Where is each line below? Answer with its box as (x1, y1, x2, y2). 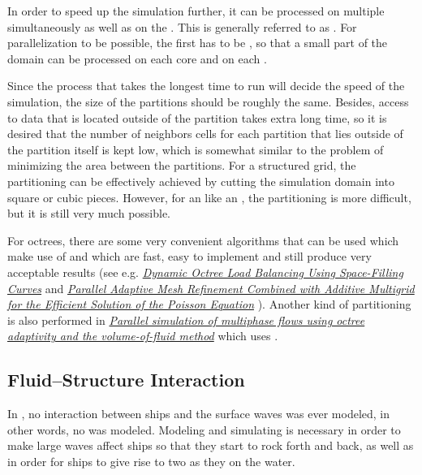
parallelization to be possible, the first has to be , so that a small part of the (7, 34, 388, 51)
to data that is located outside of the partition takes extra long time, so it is (7, 109, 387, 126)
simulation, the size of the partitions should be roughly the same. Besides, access (7, 93, 409, 110)
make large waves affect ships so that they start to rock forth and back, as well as (7, 437, 414, 454)
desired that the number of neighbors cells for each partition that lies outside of (7, 125, 403, 142)
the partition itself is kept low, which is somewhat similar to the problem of (7, 140, 384, 158)
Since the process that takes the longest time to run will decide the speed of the (7, 77, 405, 94)
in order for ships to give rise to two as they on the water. (7, 452, 295, 469)
